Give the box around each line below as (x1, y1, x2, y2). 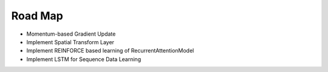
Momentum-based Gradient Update (26, 30, 116, 38)
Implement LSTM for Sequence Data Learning (26, 55, 142, 63)
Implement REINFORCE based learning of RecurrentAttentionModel (26, 47, 194, 54)
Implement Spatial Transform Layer (26, 38, 115, 45)
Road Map (11, 9, 64, 22)
